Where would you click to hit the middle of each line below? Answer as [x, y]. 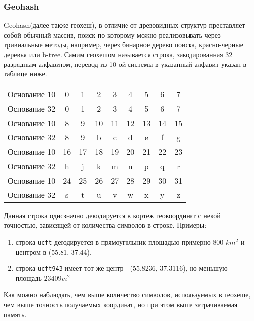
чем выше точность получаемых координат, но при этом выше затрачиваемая [121, 304]
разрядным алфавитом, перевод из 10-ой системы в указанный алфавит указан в [125, 64]
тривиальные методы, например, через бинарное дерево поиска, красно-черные [124, 44]
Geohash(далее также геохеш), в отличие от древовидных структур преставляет [125, 25]
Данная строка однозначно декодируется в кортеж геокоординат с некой [112, 215]
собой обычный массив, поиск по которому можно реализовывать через [112, 34]
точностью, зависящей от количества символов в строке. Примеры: [105, 225]
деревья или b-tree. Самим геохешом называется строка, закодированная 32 [118, 54]
